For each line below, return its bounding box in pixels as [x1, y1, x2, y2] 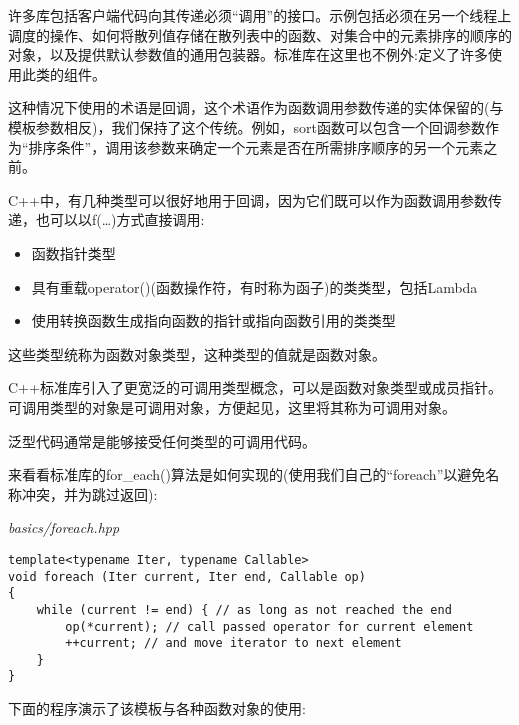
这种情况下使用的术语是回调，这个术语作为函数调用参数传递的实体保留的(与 [8, 97, 504, 118]
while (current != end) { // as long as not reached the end [36, 602, 452, 617]
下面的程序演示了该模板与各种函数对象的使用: [8, 698, 306, 719]
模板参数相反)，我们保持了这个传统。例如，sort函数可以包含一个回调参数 [8, 116, 485, 137]
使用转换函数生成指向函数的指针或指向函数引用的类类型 [31, 310, 396, 331]
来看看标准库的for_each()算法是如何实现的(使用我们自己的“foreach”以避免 [8, 464, 486, 485]
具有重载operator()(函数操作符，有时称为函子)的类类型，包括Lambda [31, 276, 478, 297]
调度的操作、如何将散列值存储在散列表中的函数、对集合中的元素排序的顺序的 [8, 24, 512, 45]
